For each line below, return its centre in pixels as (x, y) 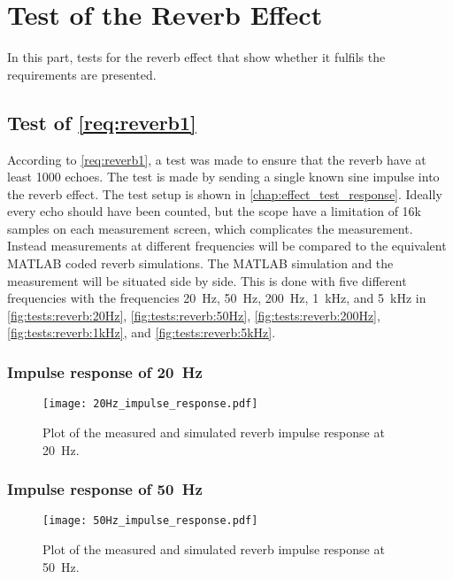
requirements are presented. (82, 74)
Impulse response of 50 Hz (105, 489)
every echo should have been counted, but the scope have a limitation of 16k (215, 211)
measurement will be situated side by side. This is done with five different (207, 280)
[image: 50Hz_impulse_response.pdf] (150, 521)
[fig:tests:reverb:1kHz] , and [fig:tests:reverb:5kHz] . (142, 332)
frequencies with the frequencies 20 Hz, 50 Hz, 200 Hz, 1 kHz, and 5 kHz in (217, 298)
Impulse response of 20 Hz (105, 371)
